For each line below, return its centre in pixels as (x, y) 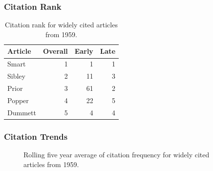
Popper (18, 100)
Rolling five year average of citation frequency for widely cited (117, 154)
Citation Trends (36, 136)
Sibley (16, 76)
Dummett (22, 112)
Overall (55, 51)
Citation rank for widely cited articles (61, 25)
